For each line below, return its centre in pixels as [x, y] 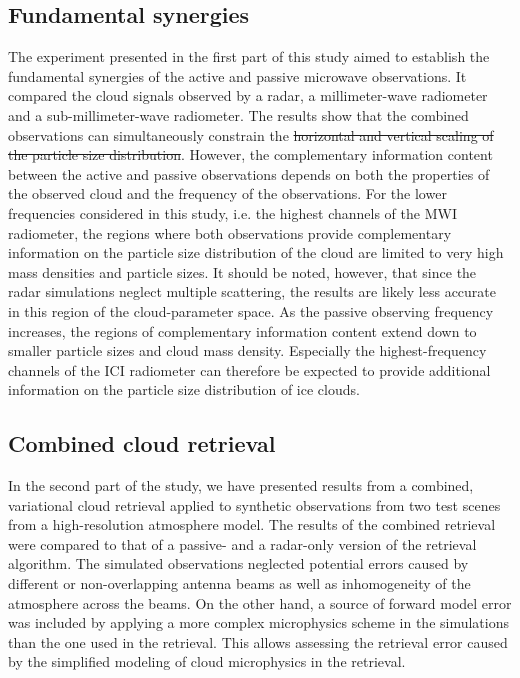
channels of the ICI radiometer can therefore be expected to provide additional [249, 369]
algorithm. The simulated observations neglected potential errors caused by [238, 563]
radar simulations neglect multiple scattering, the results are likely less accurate [252, 291]
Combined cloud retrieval [142, 443]
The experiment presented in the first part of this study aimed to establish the [249, 56]
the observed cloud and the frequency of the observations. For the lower [227, 193]
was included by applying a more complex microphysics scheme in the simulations [259, 622]
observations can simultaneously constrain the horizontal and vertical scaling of [251, 134]
